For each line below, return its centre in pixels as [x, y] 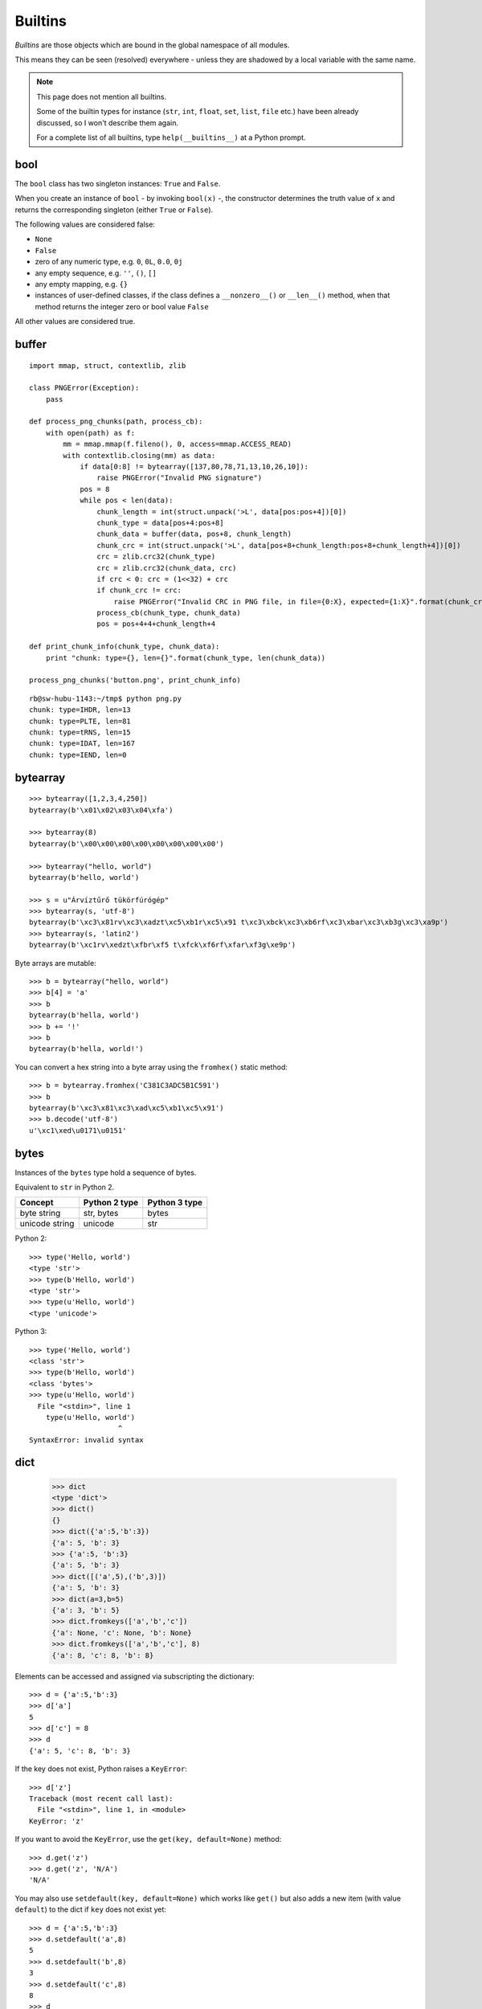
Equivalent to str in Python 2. [65, 1187]
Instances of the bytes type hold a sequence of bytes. [106, 1172]
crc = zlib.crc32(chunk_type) [156, 557]
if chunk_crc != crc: [139, 590]
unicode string [47, 1224]
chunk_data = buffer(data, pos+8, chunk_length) [194, 534]
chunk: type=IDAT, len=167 [82, 744]
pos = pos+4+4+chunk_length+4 [156, 624]
